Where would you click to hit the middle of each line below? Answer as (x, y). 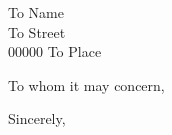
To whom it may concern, (86, 84)
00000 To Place (55, 51)
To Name (36, 12)
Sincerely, (37, 118)
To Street (37, 31)
